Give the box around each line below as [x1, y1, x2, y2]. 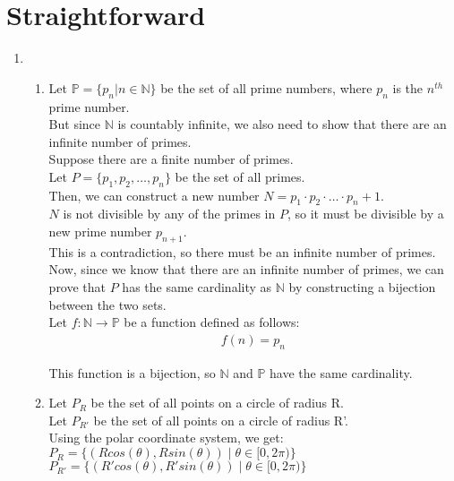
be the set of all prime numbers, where [160, 78, 373, 97]
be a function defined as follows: [124, 313, 300, 331]
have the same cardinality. [270, 363, 413, 382]
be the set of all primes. [175, 167, 305, 185]
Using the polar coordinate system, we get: [48, 428, 284, 447]
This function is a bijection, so [48, 363, 216, 382]
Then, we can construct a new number [48, 185, 260, 204]
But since [48, 115, 101, 133]
